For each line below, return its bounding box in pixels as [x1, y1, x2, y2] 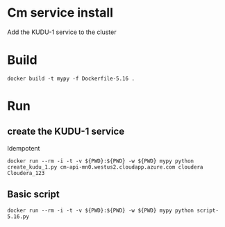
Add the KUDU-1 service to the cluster [7, 28, 117, 36]
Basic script [7, 189, 60, 201]
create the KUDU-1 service [7, 126, 125, 137]
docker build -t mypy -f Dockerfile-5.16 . [7, 75, 135, 82]
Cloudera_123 [7, 169, 45, 176]
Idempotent [7, 144, 40, 152]
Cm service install [7, 5, 113, 21]
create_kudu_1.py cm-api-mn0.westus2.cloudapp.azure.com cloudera [7, 163, 203, 171]
